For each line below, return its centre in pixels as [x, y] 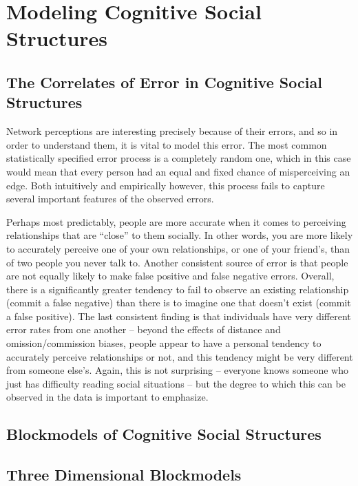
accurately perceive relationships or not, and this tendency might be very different [180, 356]
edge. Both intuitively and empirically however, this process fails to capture [166, 185]
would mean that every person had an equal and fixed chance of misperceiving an [178, 171]
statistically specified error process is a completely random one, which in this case [179, 158]
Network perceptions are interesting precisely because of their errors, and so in [172, 131]
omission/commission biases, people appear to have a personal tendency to [164, 343]
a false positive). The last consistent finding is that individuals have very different [179, 316]
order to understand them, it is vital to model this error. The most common [167, 144]
